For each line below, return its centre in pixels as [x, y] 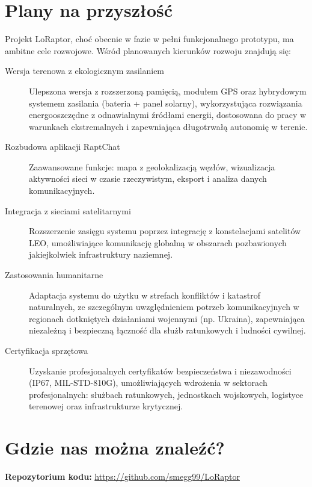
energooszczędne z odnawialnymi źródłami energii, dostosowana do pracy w [168, 115]
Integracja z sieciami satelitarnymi [68, 210]
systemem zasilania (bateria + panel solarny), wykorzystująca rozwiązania [166, 103]
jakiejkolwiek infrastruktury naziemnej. [101, 254]
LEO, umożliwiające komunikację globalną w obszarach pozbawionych [158, 242]
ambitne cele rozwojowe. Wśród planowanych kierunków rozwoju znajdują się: [148, 50]
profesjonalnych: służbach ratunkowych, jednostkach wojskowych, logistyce [166, 394]
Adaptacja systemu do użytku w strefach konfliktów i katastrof [145, 295]
